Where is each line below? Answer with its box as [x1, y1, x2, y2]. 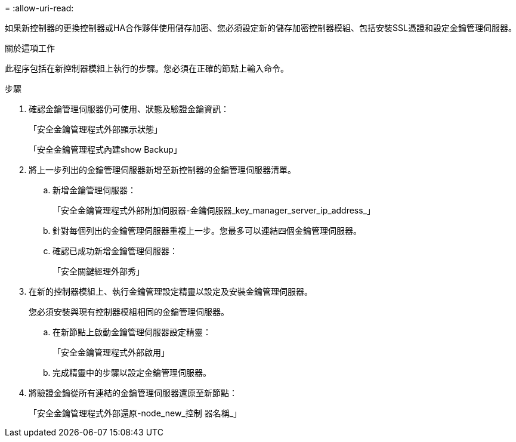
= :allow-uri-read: [5, 3, 74, 13]
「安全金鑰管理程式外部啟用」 [52, 347, 169, 357]
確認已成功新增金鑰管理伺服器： [52, 246, 178, 256]
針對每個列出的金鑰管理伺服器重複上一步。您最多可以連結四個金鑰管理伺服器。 [52, 225, 361, 236]
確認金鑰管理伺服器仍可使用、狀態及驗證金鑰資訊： [29, 104, 229, 114]
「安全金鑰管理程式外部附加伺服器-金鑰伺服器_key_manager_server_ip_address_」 [52, 205, 376, 215]
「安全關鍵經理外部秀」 [52, 266, 144, 276]
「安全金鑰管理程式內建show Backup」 [29, 144, 182, 154]
